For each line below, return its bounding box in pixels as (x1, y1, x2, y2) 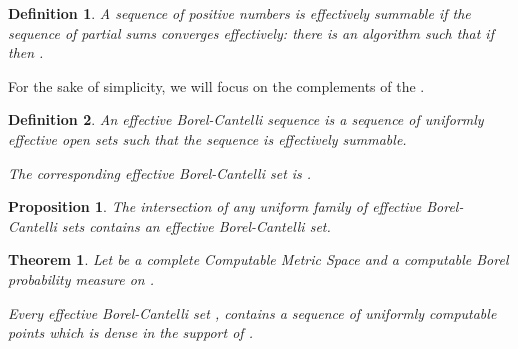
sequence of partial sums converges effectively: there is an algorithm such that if (8, 22, 494, 43)
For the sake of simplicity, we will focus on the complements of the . (8, 75, 425, 96)
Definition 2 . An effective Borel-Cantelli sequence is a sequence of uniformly (8, 109, 484, 130)
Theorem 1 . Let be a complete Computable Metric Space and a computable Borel (8, 249, 509, 270)
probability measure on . (8, 268, 155, 289)
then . (8, 42, 44, 63)
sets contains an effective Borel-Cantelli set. (61, 215, 331, 236)
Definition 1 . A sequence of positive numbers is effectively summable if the (8, 3, 471, 23)
